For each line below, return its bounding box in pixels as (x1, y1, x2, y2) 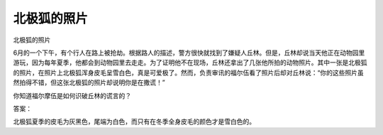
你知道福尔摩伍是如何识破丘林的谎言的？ (13, 91, 131, 99)
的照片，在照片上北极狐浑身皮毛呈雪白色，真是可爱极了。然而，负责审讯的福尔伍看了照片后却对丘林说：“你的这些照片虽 (13, 68, 365, 77)
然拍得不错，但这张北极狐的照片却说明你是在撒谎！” (13, 78, 166, 87)
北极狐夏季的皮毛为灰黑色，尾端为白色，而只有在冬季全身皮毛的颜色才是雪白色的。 (13, 117, 255, 126)
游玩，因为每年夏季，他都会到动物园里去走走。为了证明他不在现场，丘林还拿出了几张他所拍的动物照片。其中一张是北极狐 (13, 58, 367, 67)
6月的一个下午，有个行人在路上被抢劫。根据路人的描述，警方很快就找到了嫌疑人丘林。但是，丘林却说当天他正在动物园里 (13, 48, 365, 57)
